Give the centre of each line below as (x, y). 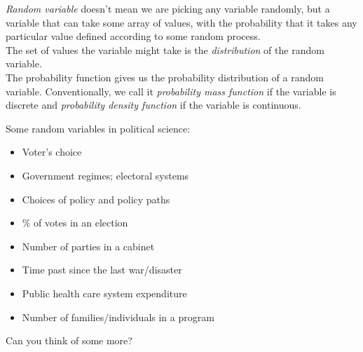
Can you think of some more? (69, 340)
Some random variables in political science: (98, 128)
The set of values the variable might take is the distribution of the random (165, 49)
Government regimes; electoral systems (105, 175)
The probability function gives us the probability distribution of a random (165, 77)
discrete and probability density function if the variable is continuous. (153, 105)
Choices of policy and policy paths (96, 199)
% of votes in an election (75, 223)
